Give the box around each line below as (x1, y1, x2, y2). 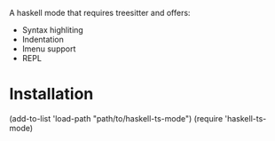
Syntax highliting (21, 25, 84, 35)
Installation (9, 84, 94, 105)
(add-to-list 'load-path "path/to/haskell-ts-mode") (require (9, 113, 224, 123)
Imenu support (21, 43, 76, 54)
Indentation (21, 35, 64, 44)
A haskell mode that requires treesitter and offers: (9, 8, 191, 18)
